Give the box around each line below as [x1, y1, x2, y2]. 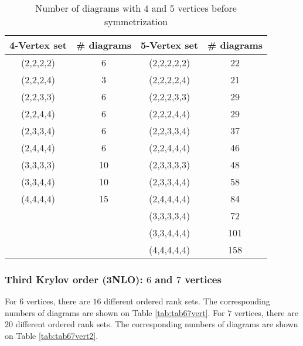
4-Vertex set [9, 38, 67, 52]
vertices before [178, 1, 237, 15]
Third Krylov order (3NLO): [5, 272, 143, 286]
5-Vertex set [141, 38, 199, 52]
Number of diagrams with [35, 1, 141, 15]
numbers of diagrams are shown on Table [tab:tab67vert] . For [5, 306, 225, 318]
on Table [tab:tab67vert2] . [5, 330, 98, 341]
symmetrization [104, 15, 168, 28]
